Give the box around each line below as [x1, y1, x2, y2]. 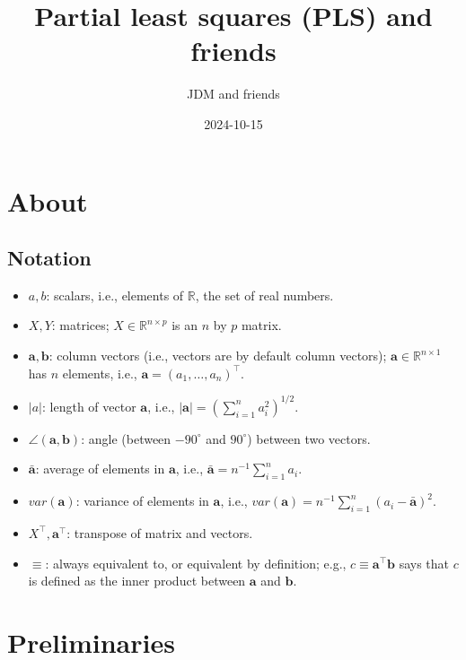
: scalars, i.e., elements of [46, 285, 184, 304]
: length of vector [42, 396, 136, 415]
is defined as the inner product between [28, 571, 246, 590]
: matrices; [51, 316, 110, 334]
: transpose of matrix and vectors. [66, 523, 253, 542]
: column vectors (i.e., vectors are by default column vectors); [48, 346, 387, 365]
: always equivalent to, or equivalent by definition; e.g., [45, 553, 347, 572]
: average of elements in [35, 459, 165, 478]
